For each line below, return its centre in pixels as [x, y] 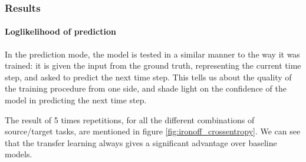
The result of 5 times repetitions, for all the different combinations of [130, 119]
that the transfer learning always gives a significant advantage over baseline [141, 142]
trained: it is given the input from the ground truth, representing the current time [153, 65]
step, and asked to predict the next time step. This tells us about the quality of [148, 77]
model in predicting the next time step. [76, 100]
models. [19, 154]
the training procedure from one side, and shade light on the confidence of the [146, 88]
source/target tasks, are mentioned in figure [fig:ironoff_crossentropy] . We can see [153, 131]
